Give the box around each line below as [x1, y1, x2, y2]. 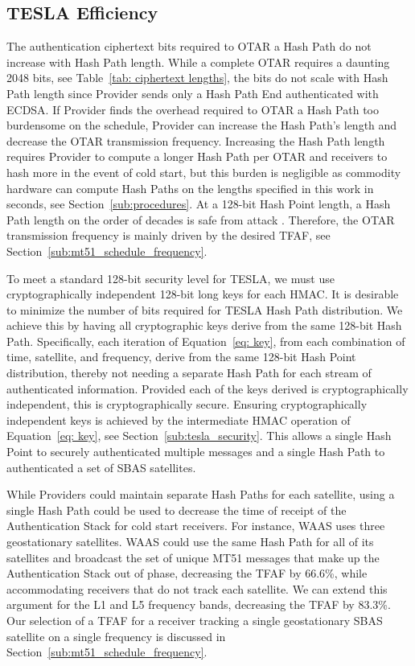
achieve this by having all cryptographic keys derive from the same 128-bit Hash [6, 317, 402, 334]
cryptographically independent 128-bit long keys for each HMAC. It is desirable [6, 286, 399, 302]
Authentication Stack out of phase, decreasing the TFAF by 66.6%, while [6, 565, 368, 582]
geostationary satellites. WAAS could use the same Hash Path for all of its [6, 533, 374, 550]
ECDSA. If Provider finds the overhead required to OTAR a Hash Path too [6, 101, 379, 117]
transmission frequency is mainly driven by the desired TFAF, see [6, 227, 331, 244]
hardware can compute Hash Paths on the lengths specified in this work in [6, 179, 374, 196]
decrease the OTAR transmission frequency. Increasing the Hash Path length [6, 132, 385, 149]
